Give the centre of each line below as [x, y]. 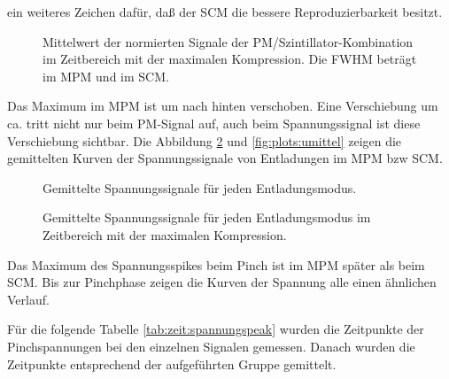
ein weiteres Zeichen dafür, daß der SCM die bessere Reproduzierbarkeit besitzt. [225, 12]
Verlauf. [28, 299]
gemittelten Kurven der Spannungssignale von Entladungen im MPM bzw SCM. [225, 158]
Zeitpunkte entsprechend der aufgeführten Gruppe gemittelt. [172, 364]
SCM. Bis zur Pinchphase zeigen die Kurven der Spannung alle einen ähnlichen [222, 282]
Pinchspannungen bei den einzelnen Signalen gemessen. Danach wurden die [211, 346]
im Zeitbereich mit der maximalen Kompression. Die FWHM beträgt [230, 59]
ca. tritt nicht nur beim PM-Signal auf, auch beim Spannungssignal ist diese [214, 123]
